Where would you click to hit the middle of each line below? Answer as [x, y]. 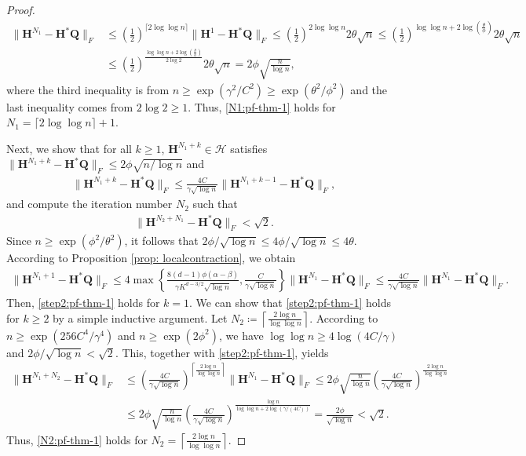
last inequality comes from [70, 106]
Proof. [21, 9]
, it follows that [161, 241]
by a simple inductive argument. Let [140, 317]
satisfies [249, 148]
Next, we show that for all [69, 148]
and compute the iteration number [89, 204]
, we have [241, 335]
